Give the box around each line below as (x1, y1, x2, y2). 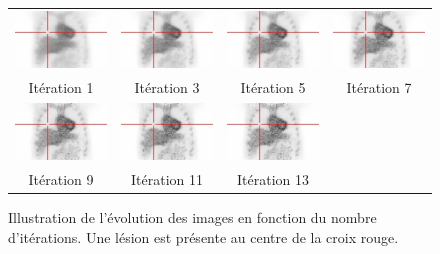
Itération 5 (240, 77, 306, 97)
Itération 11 (131, 169, 203, 190)
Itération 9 (28, 169, 94, 190)
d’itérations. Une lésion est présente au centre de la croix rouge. (8, 226, 399, 247)
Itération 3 (134, 77, 200, 97)
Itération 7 (346, 77, 412, 97)
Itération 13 (237, 169, 309, 190)
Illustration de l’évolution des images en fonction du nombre (8, 207, 377, 228)
